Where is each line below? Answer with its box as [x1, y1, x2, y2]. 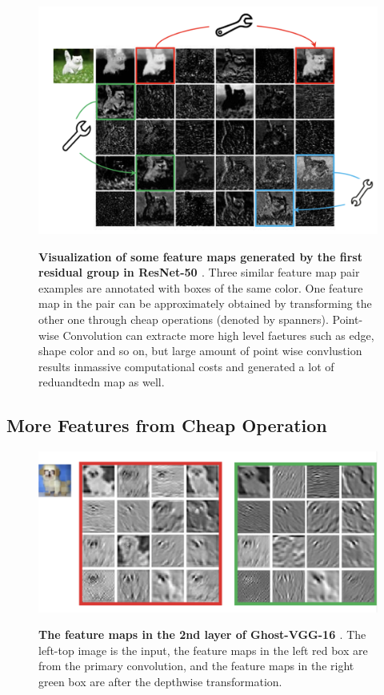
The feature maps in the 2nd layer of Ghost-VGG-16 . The [38, 626, 366, 643]
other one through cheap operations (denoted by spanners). [38, 311, 329, 328]
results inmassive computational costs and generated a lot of [38, 358, 334, 374]
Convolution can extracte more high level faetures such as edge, [62, 326, 374, 343]
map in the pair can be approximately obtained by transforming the [38, 295, 372, 312]
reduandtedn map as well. [38, 374, 165, 390]
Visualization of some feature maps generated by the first [38, 248, 362, 265]
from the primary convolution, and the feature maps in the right [38, 657, 354, 674]
